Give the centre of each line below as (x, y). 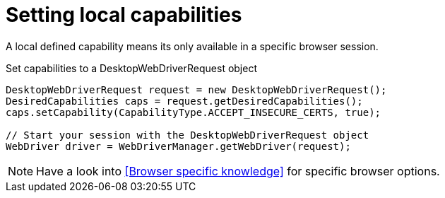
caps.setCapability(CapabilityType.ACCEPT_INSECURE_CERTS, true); (194, 112)
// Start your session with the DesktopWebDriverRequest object (188, 135)
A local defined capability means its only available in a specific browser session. (192, 46)
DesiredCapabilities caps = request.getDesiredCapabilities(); (184, 101)
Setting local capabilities (124, 15)
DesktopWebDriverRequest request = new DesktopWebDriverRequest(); (196, 89)
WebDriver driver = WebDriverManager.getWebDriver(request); (178, 146)
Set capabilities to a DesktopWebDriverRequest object (131, 68)
